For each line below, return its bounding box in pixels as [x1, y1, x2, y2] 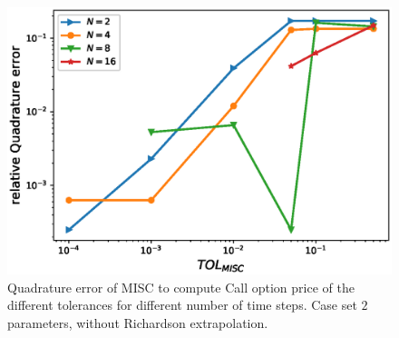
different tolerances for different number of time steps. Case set [7, 295, 357, 314]
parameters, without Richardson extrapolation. [7, 313, 268, 332]
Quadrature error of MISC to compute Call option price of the [7, 277, 355, 296]
